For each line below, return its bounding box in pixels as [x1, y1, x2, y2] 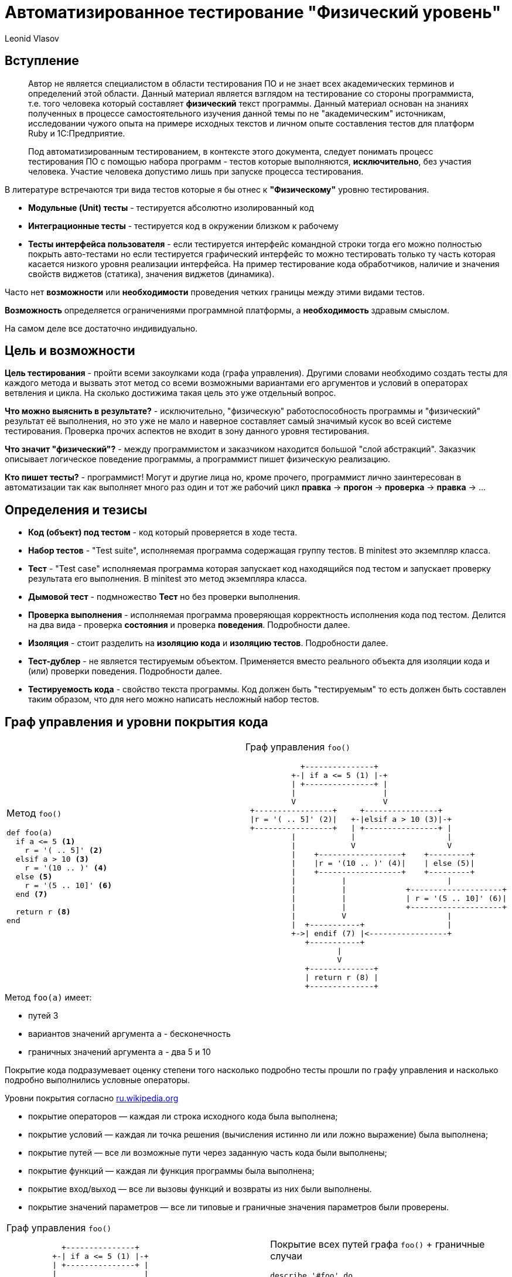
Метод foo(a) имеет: [5, 992, 92, 1003]
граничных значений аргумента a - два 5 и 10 [28, 1047, 211, 1057]
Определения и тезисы [5, 502, 148, 517]
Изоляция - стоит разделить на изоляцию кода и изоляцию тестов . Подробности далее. [28, 638, 388, 648]
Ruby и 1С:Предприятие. [28, 128, 125, 138]
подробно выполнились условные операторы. [5, 1075, 190, 1085]
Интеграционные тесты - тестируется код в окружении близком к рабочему [28, 220, 339, 231]
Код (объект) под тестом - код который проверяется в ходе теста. [28, 527, 298, 538]
